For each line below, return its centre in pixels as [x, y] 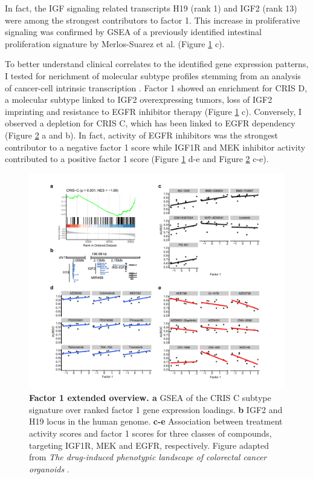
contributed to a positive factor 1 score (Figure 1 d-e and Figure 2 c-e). [137, 159]
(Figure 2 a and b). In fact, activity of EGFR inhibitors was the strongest [142, 135]
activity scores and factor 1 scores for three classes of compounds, [150, 433]
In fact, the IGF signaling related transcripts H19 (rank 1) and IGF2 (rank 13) [151, 8]
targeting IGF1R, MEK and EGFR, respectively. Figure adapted [149, 445]
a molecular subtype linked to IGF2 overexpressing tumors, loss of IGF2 [139, 99]
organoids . [49, 468]
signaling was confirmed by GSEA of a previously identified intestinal [133, 32]
